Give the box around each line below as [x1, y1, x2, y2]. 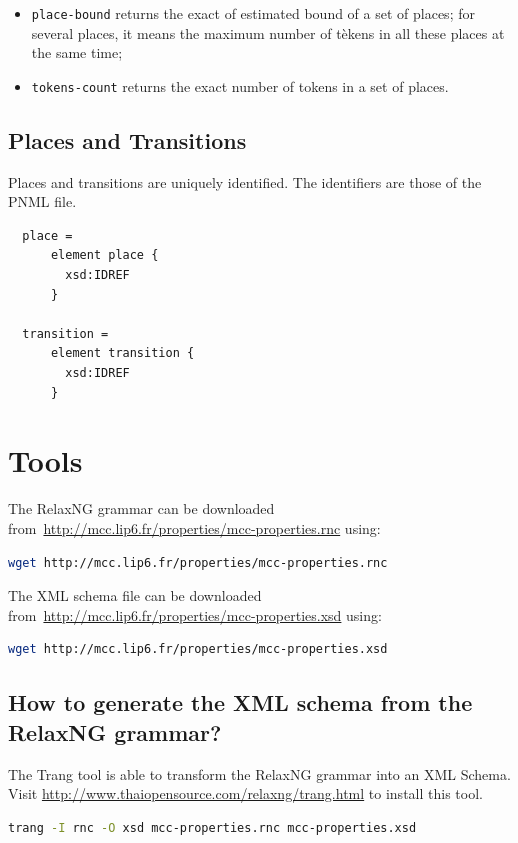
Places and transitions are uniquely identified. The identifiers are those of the [8, 171, 482, 192]
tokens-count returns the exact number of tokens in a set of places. [31, 75, 449, 96]
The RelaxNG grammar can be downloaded [8, 498, 275, 519]
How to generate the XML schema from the [8, 687, 473, 718]
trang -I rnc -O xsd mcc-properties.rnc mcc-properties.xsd [8, 820, 417, 835]
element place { [50, 248, 159, 263]
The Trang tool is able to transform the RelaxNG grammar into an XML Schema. [8, 763, 511, 784]
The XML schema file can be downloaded [8, 585, 262, 606]
